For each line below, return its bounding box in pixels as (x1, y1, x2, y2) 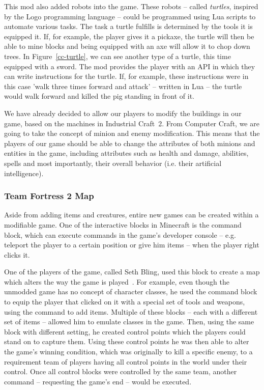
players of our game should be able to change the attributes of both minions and (4, 137, 255, 148)
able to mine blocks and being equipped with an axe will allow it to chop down (4, 41, 250, 51)
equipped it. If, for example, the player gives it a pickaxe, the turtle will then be (4, 31, 254, 41)
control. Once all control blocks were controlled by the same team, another (4, 366, 237, 377)
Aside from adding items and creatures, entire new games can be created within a (4, 209, 259, 220)
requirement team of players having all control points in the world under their (4, 356, 247, 367)
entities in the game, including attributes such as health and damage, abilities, (4, 148, 249, 158)
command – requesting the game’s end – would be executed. (4, 376, 192, 386)
